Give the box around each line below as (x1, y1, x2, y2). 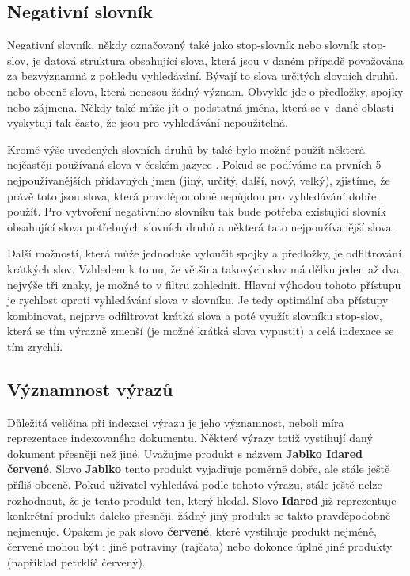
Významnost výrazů (7, 376, 173, 401)
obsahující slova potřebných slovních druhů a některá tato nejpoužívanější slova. (7, 218, 395, 235)
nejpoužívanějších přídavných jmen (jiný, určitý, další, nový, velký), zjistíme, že (7, 171, 390, 188)
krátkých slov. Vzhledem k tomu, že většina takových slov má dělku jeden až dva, (7, 260, 403, 277)
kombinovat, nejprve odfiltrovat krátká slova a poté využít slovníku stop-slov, (7, 307, 382, 323)
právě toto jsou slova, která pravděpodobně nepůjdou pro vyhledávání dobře (7, 187, 377, 204)
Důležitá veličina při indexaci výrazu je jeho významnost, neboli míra (7, 414, 344, 430)
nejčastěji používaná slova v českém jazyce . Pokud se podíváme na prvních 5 (7, 156, 382, 173)
